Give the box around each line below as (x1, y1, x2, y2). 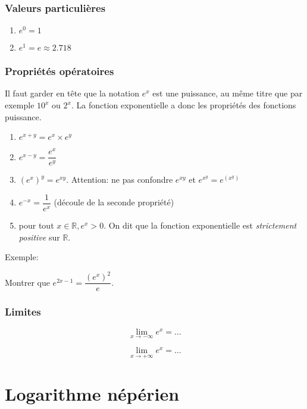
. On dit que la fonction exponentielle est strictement (104, 219, 297, 232)
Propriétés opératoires (5, 64, 114, 79)
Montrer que (5, 276, 50, 288)
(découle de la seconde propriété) (54, 196, 174, 208)
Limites (5, 304, 41, 319)
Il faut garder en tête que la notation (5, 87, 140, 99)
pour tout (18, 219, 54, 232)
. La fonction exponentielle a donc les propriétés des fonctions (71, 99, 296, 111)
